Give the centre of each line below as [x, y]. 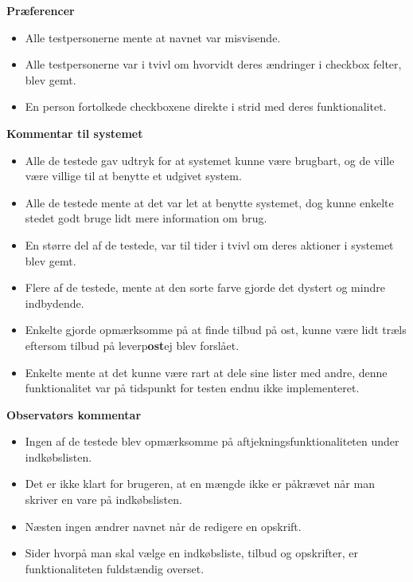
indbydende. [55, 303]
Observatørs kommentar [74, 414]
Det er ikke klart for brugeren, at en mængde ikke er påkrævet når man [200, 484]
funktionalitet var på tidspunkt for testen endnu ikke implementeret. [192, 388]
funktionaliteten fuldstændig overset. [115, 568]
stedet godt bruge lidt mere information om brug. [146, 218]
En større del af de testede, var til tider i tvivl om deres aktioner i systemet [209, 244]
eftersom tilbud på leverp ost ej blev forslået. [132, 345]
